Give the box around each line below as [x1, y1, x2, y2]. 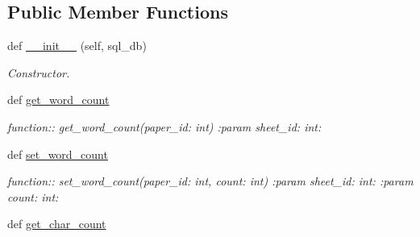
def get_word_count [7, 91, 110, 108]
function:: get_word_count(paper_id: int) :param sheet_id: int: [7, 118, 322, 135]
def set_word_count [7, 145, 108, 162]
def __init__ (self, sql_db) [7, 37, 147, 54]
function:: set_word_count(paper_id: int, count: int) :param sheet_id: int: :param [7, 173, 414, 189]
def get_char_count [7, 215, 106, 232]
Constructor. [7, 64, 70, 81]
